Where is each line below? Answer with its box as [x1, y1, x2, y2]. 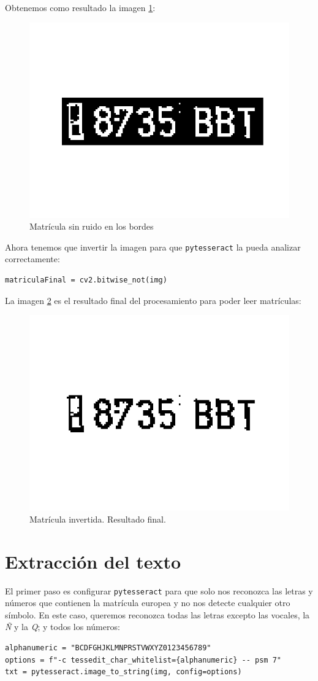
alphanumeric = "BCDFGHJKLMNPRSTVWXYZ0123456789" [5, 643, 211, 652]
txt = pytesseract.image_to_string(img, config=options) [5, 667, 242, 677]
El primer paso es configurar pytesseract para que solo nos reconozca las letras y [5, 584, 313, 597]
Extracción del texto [5, 548, 181, 574]
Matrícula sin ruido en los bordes [29, 220, 154, 233]
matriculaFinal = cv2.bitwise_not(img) [5, 276, 167, 285]
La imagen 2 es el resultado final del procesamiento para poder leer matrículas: [5, 294, 301, 306]
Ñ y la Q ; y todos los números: [5, 620, 120, 633]
